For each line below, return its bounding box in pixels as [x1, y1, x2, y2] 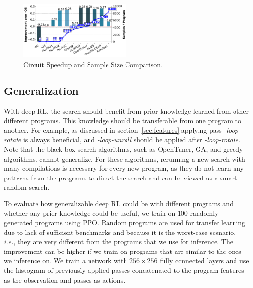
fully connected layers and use [160, 255, 249, 266]
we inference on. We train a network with [4, 255, 127, 266]
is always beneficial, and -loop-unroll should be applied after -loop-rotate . [23, 134, 240, 144]
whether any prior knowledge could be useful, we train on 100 [4, 208, 188, 218]
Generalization [4, 83, 79, 98]
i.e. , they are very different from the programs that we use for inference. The [4, 236, 233, 247]
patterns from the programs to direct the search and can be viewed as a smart [4, 172, 237, 182]
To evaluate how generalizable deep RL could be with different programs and [4, 198, 234, 208]
